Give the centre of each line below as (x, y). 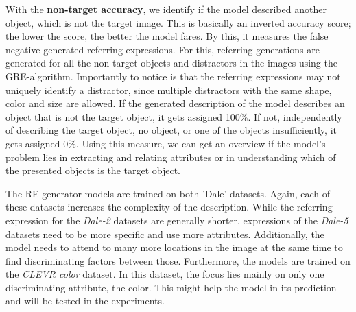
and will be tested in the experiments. (85, 301)
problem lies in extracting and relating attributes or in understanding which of (171, 157)
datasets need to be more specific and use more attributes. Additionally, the (165, 233)
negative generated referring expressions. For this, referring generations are (163, 49)
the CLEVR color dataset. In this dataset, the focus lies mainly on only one (165, 274)
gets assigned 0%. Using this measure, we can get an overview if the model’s (166, 143)
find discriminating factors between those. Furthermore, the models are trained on (178, 260)
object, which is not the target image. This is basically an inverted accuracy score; (178, 22)
